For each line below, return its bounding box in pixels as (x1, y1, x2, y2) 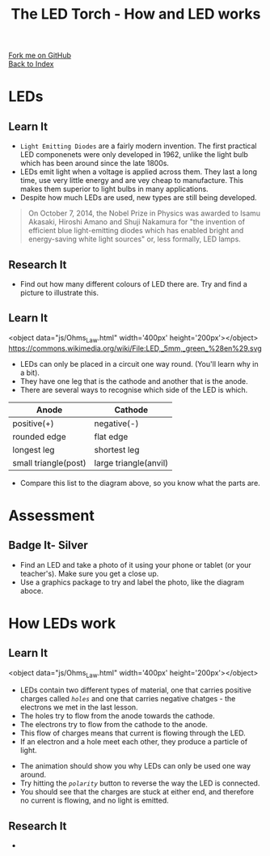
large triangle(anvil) (94, 457, 169, 468)
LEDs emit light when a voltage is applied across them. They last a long (19, 167, 257, 177)
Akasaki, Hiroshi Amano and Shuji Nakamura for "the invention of (27, 217, 245, 227)
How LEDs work (8, 614, 116, 632)
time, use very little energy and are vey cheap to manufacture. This (19, 176, 244, 185)
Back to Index (8, 59, 54, 69)
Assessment (8, 506, 95, 525)
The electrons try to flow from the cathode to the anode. (19, 720, 209, 730)
